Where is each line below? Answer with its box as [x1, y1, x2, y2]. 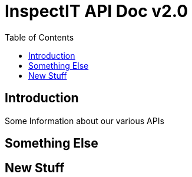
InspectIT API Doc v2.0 [5, 1, 188, 21]
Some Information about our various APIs [5, 115, 164, 126]
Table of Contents [5, 32, 74, 42]
